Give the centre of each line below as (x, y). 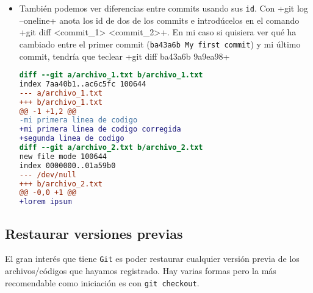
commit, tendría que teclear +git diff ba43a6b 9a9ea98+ (124, 56)
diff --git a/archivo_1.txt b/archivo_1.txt (111, 75)
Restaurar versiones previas (94, 233)
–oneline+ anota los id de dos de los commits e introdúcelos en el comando (159, 20)
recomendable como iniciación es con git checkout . (102, 282)
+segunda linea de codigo (72, 139)
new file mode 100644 (63, 156)
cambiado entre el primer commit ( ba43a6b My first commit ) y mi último (160, 44)
